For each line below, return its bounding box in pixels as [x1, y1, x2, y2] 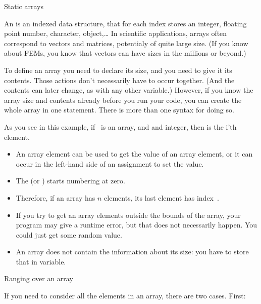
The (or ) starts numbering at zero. [16, 175, 125, 186]
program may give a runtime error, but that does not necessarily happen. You [16, 219, 257, 230]
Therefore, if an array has [16, 192, 95, 203]
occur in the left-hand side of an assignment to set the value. [16, 158, 204, 169]
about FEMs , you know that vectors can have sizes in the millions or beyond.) [4, 48, 246, 58]
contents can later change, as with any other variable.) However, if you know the [4, 85, 253, 95]
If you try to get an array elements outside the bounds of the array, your [16, 209, 241, 220]
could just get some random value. [16, 229, 122, 240]
